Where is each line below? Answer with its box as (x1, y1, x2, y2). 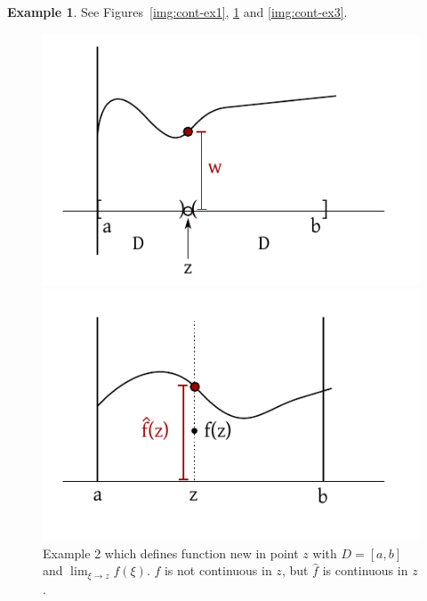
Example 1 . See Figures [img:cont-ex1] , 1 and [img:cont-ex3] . (7, 3, 348, 20)
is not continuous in (164, 561, 272, 580)
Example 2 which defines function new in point (43, 543, 299, 562)
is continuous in (322, 561, 408, 580)
